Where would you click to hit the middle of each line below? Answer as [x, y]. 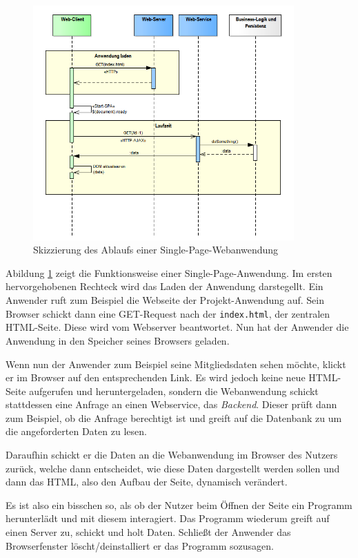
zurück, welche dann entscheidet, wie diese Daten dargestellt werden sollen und [173, 468]
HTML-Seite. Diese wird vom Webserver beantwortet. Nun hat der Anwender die [177, 327]
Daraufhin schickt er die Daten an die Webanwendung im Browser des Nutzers [172, 455]
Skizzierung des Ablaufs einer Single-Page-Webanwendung [156, 250]
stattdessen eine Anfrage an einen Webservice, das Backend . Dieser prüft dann [171, 404]
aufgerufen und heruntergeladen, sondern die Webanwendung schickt [174, 391]
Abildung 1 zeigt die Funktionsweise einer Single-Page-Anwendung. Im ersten [169, 272]
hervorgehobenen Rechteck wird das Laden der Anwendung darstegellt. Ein [165, 286]
